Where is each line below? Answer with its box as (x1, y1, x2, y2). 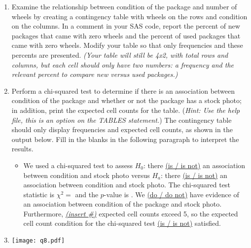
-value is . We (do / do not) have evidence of (104, 189, 239, 199)
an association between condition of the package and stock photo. (23, 199, 222, 209)
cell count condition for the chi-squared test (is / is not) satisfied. (23, 218, 221, 228)
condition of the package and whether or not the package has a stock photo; (11, 95, 242, 106)
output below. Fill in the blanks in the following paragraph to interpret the (11, 134, 239, 144)
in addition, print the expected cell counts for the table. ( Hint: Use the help (11, 105, 240, 115)
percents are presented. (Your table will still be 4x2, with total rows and (11, 49, 228, 60)
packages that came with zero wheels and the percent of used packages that (11, 30, 241, 40)
